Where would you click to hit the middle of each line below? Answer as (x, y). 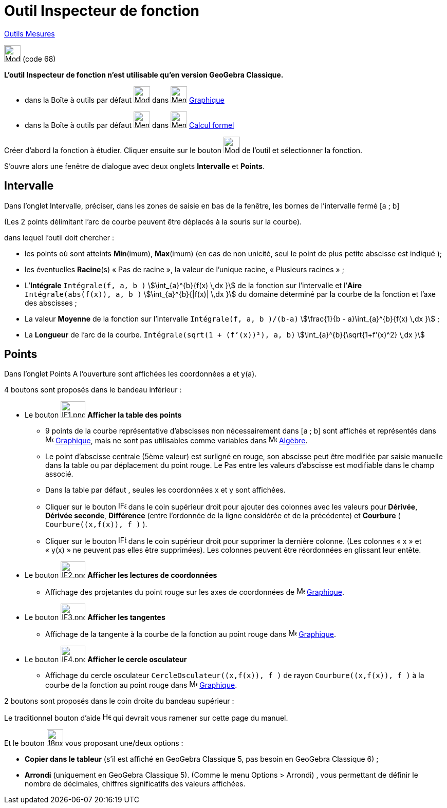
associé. (59, 474)
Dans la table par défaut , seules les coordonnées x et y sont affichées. (165, 490)
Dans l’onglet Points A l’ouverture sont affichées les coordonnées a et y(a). (131, 374)
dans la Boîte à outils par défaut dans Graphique (125, 100)
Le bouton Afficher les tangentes (95, 617)
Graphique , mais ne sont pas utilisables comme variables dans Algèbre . (181, 441)
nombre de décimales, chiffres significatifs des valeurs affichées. (135, 784)
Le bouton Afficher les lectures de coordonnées (121, 575)
